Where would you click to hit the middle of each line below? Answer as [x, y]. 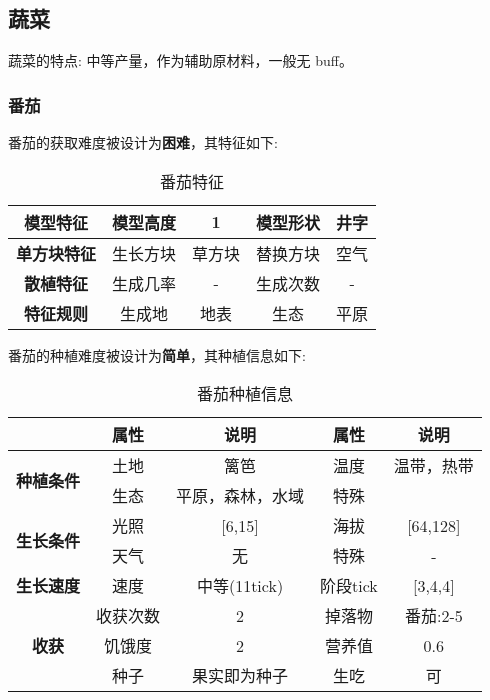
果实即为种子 [240, 676]
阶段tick [349, 586]
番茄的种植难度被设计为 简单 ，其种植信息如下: [157, 354]
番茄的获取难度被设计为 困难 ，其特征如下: [143, 142]
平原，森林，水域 [240, 496]
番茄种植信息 [244, 394]
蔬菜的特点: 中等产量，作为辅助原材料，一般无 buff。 [180, 60]
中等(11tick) [240, 586]
